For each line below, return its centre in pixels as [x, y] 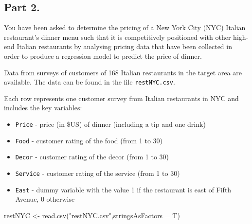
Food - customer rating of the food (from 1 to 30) [89, 140]
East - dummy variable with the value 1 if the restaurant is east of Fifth [123, 189]
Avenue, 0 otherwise [45, 199]
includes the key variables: [43, 108]
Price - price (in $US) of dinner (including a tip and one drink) [110, 124]
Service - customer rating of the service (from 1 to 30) [98, 173]
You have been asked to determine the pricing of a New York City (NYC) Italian [125, 27]
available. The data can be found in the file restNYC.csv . [90, 82]
